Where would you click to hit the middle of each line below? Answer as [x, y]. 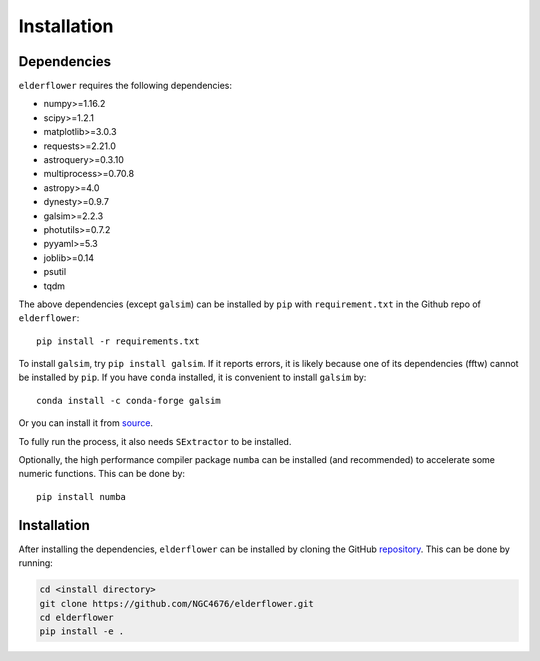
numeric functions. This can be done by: [101, 474]
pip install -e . [82, 631]
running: [36, 563]
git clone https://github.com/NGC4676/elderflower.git [176, 603]
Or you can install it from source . [86, 423]
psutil [55, 272]
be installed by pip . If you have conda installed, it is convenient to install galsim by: [192, 377]
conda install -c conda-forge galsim [129, 400]
